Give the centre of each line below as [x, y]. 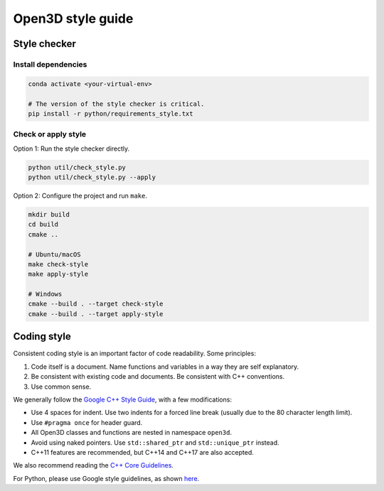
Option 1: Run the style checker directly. [71, 149]
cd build [43, 225]
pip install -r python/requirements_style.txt [111, 113]
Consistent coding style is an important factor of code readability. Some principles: [134, 354]
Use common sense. [61, 387]
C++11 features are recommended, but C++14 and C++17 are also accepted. [142, 452]
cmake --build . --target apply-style [96, 314]
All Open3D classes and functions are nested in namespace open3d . [132, 433]
